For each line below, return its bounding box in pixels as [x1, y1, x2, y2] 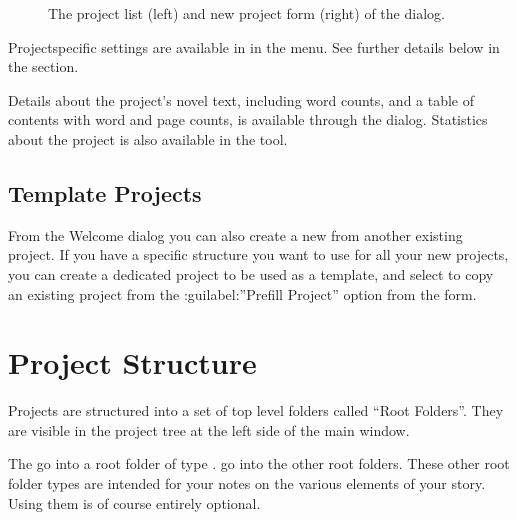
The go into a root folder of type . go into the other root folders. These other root [8, 453, 510, 474]
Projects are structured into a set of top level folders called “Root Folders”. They [8, 400, 504, 421]
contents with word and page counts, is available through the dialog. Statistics [8, 109, 488, 130]
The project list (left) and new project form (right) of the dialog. [48, 3, 445, 23]
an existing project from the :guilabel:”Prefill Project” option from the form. [8, 283, 477, 304]
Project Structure [8, 342, 257, 383]
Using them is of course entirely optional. [8, 492, 261, 513]
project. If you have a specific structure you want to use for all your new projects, [8, 244, 509, 265]
